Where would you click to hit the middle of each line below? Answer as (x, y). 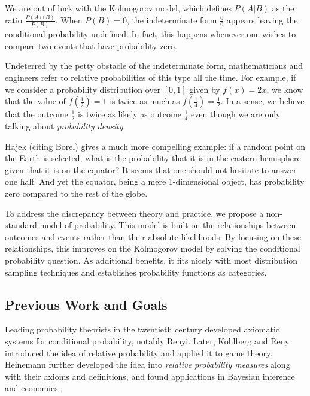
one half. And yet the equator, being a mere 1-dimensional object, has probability (155, 181)
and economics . (33, 388)
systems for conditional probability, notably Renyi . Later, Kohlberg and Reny (147, 341)
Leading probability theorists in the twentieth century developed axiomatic (142, 329)
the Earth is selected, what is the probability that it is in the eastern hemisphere (153, 158)
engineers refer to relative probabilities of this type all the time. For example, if (151, 77)
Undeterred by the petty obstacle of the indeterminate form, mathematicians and (154, 66)
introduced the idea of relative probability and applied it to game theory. (139, 353)
